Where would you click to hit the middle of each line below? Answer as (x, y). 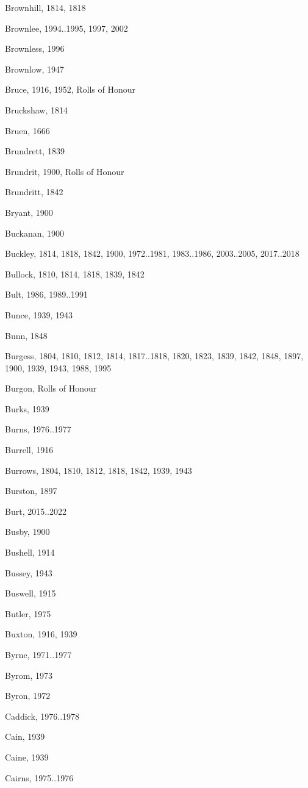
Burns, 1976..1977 (38, 429)
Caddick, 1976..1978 (42, 716)
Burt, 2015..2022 (36, 511)
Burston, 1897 (31, 491)
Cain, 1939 (25, 736)
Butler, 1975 (28, 613)
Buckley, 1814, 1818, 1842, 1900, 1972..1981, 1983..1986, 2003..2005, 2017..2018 (152, 253)
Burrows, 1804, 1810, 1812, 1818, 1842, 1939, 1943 (98, 470)
